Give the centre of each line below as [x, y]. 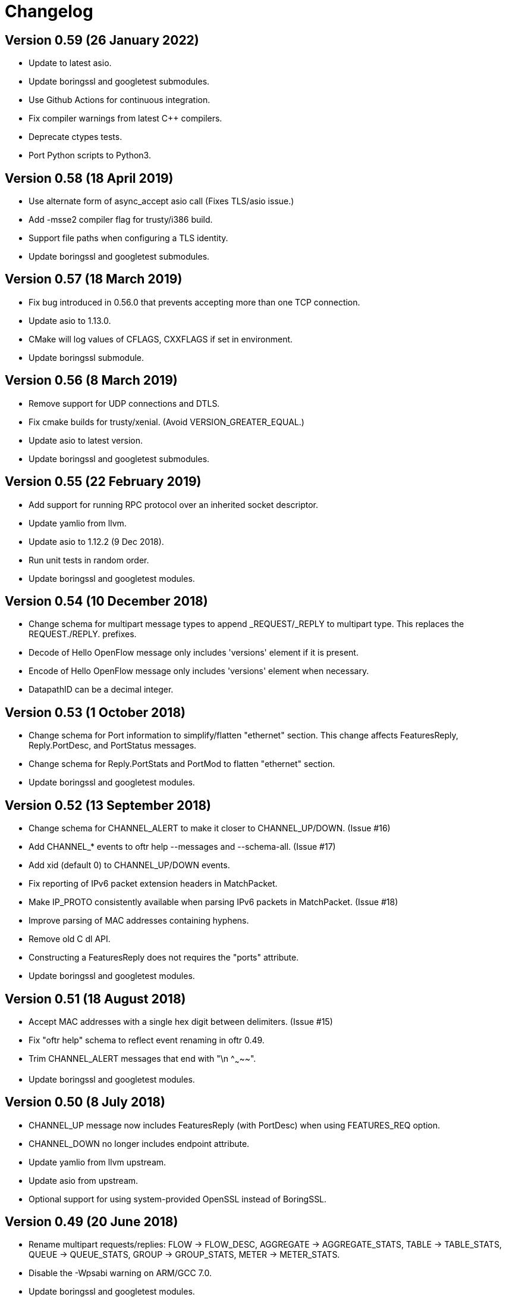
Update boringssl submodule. [87, 357]
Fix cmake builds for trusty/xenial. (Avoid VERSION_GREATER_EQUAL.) [166, 422]
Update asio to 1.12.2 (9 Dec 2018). [96, 541]
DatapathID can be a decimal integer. [101, 690]
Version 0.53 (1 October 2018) [95, 712]
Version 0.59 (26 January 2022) [102, 40]
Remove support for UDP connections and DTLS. [124, 403]
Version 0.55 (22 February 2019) [103, 482]
